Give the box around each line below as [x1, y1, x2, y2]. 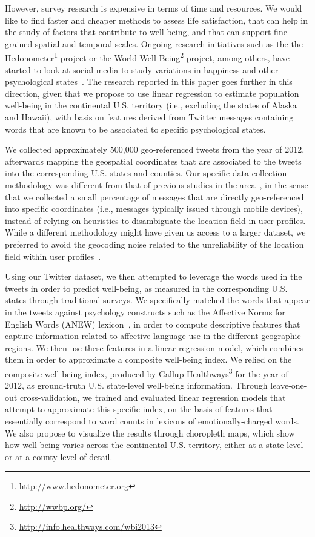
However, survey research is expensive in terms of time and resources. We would [5, 2, 302, 14]
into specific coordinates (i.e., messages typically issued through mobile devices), [5, 202, 303, 215]
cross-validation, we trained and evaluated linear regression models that [19, 390, 286, 403]
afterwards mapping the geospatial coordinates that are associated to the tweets [5, 154, 302, 167]
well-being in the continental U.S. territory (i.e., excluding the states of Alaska [5, 99, 297, 111]
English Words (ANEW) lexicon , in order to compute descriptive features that [5, 317, 300, 330]
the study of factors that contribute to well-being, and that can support [5, 25, 271, 38]
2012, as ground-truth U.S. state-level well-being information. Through [5, 379, 268, 392]
